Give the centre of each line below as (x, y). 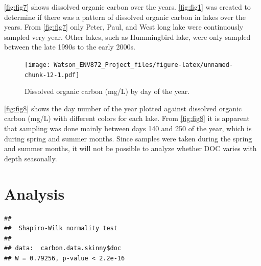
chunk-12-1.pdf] (52, 75)
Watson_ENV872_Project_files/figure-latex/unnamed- (144, 65)
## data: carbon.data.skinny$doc (63, 248)
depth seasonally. (31, 158)
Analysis (34, 193)
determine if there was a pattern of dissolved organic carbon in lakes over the (125, 17)
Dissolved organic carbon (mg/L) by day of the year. (107, 91)
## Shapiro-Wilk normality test (61, 228)
